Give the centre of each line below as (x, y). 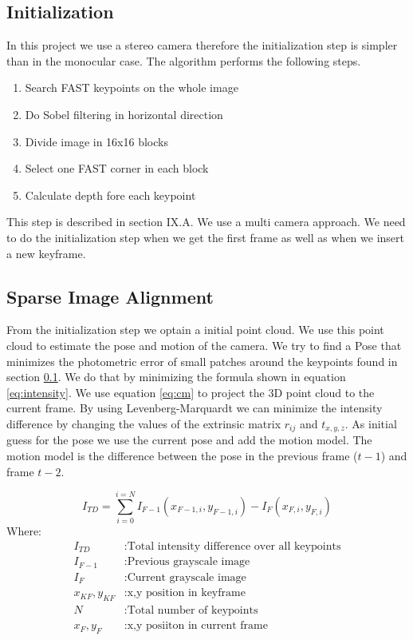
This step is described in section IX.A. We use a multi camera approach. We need (206, 222)
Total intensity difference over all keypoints (234, 546)
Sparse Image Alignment (110, 296)
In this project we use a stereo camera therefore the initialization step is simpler (202, 45)
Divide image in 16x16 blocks (96, 141)
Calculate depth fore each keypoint (110, 195)
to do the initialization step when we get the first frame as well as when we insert (205, 237)
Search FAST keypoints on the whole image (132, 87)
